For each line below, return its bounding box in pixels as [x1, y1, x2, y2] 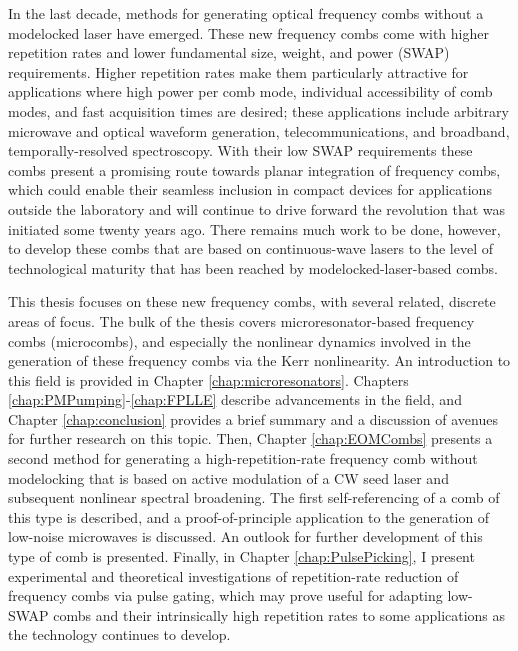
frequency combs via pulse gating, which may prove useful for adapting [8, 585, 443, 606]
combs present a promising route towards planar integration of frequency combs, [8, 159, 501, 180]
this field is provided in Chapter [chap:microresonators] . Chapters [8, 369, 409, 390]
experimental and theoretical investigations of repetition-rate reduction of [8, 565, 459, 586]
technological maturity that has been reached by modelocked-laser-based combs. [8, 257, 498, 278]
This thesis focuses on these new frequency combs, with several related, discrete [8, 291, 496, 312]
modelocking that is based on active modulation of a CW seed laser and [8, 467, 449, 488]
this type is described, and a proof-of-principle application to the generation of [8, 506, 490, 527]
